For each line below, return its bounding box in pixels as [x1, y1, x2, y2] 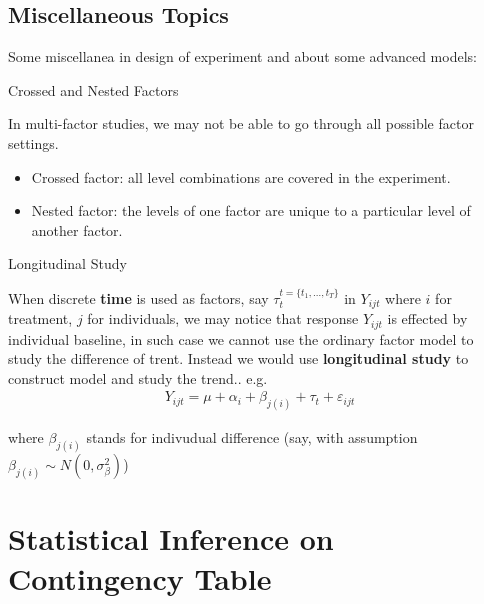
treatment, [8, 308, 73, 329]
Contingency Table [8, 557, 272, 598]
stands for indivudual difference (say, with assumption [86, 427, 418, 448]
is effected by [387, 308, 468, 329]
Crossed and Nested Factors [8, 79, 179, 100]
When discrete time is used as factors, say [8, 287, 269, 308]
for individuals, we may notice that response [87, 308, 359, 329]
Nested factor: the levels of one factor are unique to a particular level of [31, 200, 471, 221]
